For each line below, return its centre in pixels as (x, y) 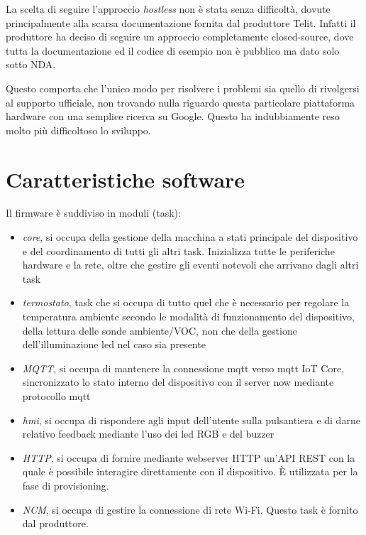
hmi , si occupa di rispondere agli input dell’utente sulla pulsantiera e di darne (191, 420)
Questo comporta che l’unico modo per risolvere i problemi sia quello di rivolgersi (183, 88)
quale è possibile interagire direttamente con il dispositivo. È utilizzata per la (190, 471)
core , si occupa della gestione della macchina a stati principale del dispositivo (190, 237)
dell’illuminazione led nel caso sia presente (114, 344)
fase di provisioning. (66, 485)
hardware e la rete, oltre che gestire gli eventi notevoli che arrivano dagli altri (190, 265)
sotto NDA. (31, 64)
